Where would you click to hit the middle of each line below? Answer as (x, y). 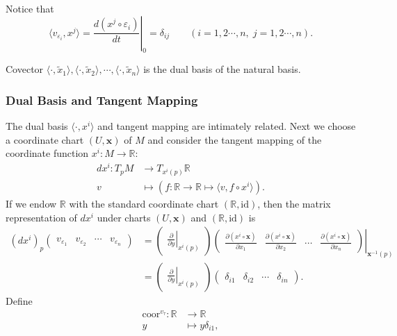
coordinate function (47, 153)
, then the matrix (294, 204)
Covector (25, 69)
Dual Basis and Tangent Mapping (102, 100)
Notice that (30, 8)
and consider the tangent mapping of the (235, 139)
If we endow (31, 204)
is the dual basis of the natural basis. (222, 69)
